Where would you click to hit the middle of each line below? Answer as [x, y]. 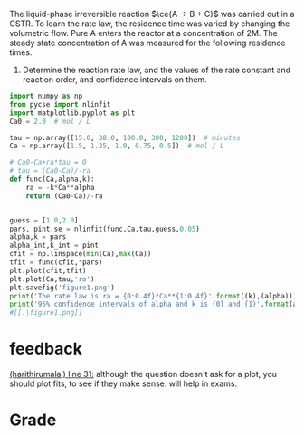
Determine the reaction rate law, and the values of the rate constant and [157, 70]
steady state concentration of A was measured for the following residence [148, 43]
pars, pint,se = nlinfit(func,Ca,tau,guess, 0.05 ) [105, 229]
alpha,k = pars [38, 237]
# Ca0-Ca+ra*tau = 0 [48, 163]
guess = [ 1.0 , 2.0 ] [44, 220]
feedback [46, 349]
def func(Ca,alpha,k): [52, 179]
